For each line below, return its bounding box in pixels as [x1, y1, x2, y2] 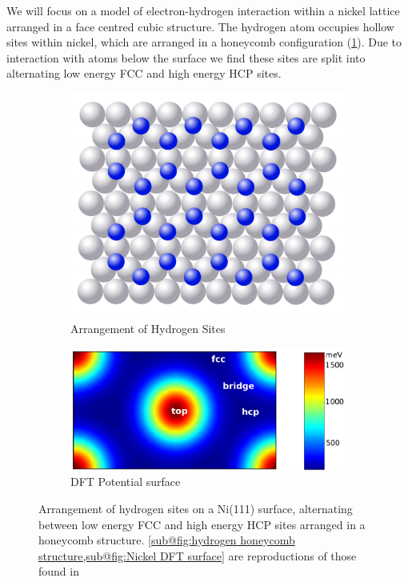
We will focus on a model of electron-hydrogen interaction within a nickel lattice [6, 2, 400, 18]
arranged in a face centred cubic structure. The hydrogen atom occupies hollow [6, 18, 394, 34]
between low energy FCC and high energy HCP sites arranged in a [38, 516, 366, 532]
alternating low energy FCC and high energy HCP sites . [6, 65, 282, 82]
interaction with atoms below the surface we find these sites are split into [6, 49, 366, 66]
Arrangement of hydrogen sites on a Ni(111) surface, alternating [38, 500, 353, 517]
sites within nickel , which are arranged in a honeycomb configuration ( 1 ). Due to [6, 34, 402, 50]
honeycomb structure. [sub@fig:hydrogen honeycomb [38, 532, 295, 548]
